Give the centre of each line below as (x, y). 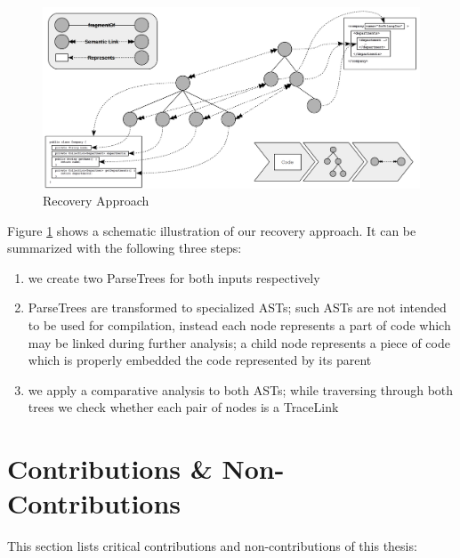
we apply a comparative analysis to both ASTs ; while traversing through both (241, 389)
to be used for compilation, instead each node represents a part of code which (239, 325)
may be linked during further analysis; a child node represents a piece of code (239, 342)
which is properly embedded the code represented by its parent (200, 360)
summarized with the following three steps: (125, 248)
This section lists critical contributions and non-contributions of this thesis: (212, 546)
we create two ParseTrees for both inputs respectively (174, 277)
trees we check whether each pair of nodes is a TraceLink (183, 407)
